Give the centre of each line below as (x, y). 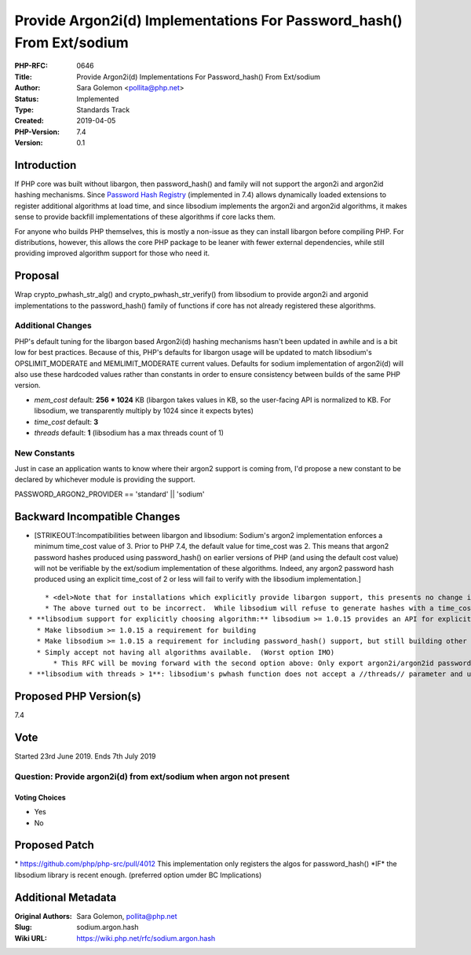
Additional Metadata (66, 897)
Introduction (46, 165)
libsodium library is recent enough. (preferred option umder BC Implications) (138, 875)
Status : (27, 99)
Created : (29, 121)
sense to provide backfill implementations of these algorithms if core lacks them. (145, 217)
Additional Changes (53, 326)
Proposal (37, 276)
